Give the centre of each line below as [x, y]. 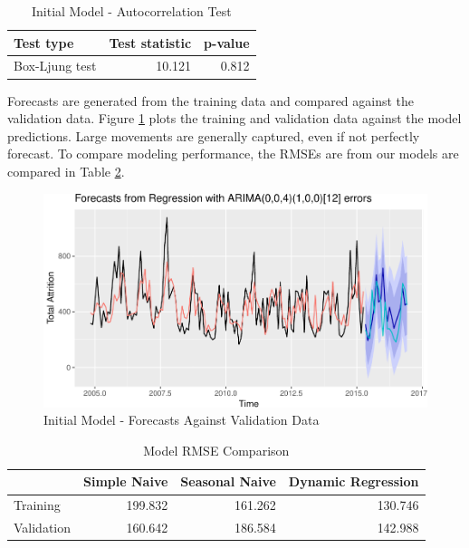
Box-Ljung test [55, 66]
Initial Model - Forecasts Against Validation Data [182, 420]
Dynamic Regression [354, 481]
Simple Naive [126, 481]
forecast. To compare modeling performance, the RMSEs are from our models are [233, 154]
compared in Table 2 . [66, 171]
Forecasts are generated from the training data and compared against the [211, 100]
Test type [44, 42]
